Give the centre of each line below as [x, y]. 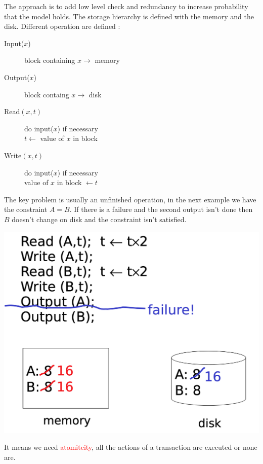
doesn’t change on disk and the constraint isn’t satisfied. [99, 219]
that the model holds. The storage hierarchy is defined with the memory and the [129, 16]
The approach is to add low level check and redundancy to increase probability [126, 6]
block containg [47, 94]
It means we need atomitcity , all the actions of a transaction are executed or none [131, 447]
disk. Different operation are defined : [62, 26]
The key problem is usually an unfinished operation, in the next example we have [130, 199]
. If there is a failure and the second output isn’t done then [161, 209]
